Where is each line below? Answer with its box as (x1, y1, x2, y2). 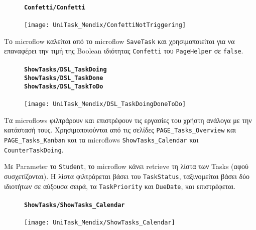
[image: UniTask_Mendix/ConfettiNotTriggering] (24, 21, 186, 28)
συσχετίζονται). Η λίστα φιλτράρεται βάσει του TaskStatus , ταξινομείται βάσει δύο (4, 170, 249, 181)
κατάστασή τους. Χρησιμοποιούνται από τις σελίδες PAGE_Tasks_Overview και (4, 124, 236, 135)
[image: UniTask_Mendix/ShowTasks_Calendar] (24, 219, 175, 226)
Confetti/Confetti (24, 3, 85, 11)
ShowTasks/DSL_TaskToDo (24, 82, 103, 90)
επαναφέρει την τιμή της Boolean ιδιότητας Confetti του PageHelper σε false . (4, 45, 243, 56)
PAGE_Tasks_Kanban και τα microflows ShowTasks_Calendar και (4, 134, 199, 144)
